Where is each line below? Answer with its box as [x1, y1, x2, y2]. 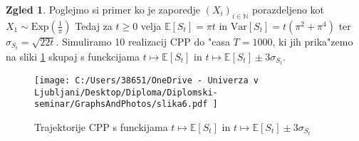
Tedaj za [75, 18, 113, 33]
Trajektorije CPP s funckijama [34, 119, 168, 134]
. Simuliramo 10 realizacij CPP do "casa [56, 33, 230, 48]
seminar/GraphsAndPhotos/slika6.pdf [34, 99, 208, 110]
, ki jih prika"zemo [272, 33, 353, 48]
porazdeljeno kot [251, 2, 325, 16]
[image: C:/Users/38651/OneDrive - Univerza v [34, 75, 259, 85]
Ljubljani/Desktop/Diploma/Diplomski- [34, 87, 218, 98]
